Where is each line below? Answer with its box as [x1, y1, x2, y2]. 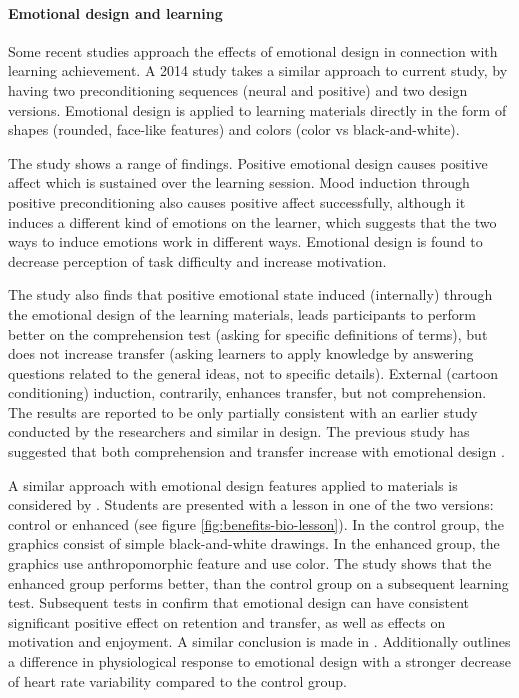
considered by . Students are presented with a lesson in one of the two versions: [8, 494, 494, 515]
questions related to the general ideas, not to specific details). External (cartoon [8, 362, 498, 383]
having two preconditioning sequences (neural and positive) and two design [8, 79, 468, 100]
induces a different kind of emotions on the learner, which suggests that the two [8, 211, 497, 232]
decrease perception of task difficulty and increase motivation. [8, 250, 387, 271]
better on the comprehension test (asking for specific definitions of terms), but [8, 323, 488, 344]
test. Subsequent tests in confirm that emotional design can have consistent [8, 592, 469, 613]
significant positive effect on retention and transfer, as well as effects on [8, 611, 446, 632]
